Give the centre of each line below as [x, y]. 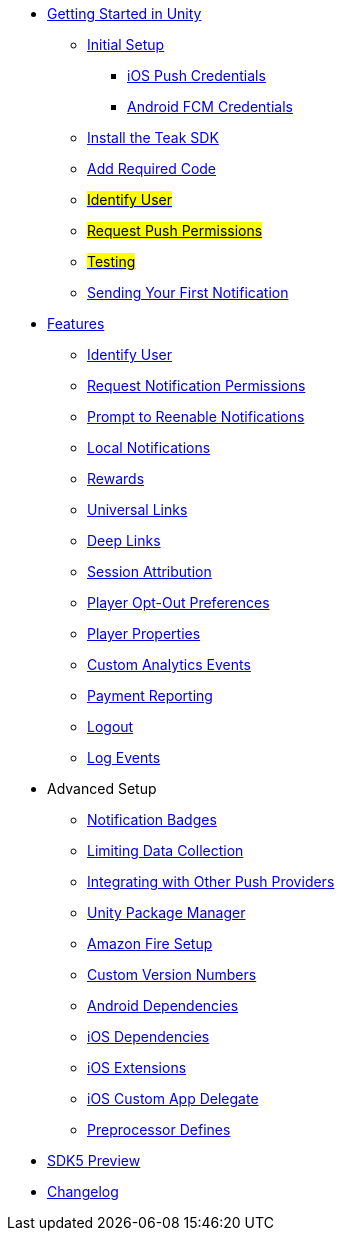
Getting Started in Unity [124, 13]
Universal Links [137, 509]
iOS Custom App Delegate [173, 1098]
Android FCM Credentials [210, 106]
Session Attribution [149, 571]
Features [76, 323]
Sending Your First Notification [188, 292]
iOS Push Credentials [196, 75]
